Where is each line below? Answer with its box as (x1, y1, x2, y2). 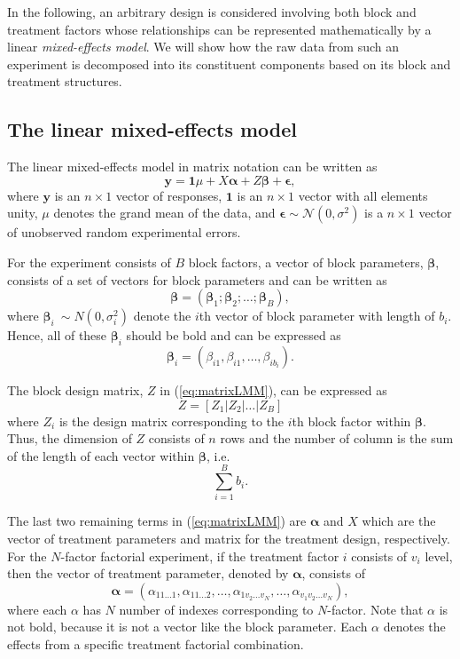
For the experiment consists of (7, 252, 171, 271)
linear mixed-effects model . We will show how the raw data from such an (7, 37, 399, 56)
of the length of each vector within (7, 446, 195, 464)
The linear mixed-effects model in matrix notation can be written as (7, 157, 378, 176)
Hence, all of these (7, 326, 107, 345)
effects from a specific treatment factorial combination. (7, 635, 304, 653)
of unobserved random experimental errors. (7, 223, 241, 242)
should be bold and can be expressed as (126, 326, 341, 345)
